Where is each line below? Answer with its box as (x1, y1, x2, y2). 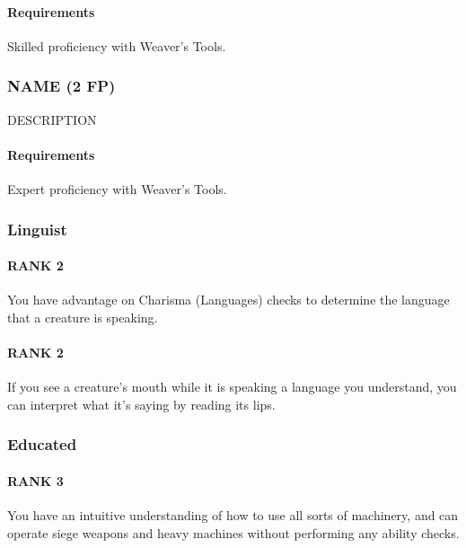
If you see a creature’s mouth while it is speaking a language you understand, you (7, 377, 457, 396)
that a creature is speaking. (7, 307, 158, 326)
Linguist (7, 217, 67, 240)
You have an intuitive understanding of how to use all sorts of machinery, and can (7, 506, 459, 525)
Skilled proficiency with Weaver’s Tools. (7, 36, 226, 55)
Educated (7, 433, 77, 455)
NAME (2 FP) (7, 75, 116, 97)
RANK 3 (7, 471, 64, 490)
